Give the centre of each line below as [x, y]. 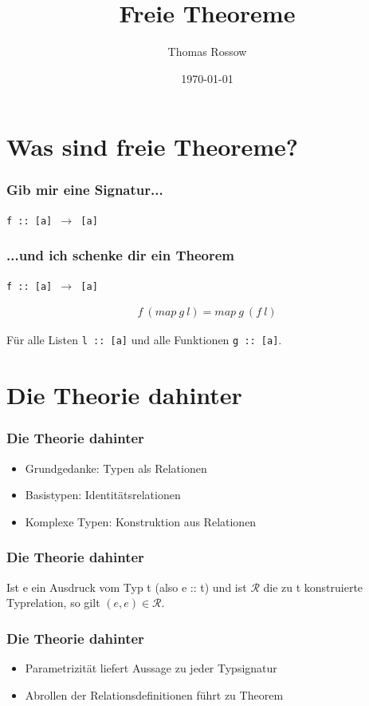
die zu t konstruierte [313, 587]
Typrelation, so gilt [53, 603]
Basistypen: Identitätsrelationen [103, 495]
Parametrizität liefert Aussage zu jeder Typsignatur [151, 667]
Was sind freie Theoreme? [153, 147]
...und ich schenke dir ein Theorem [121, 255]
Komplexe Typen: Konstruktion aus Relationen [141, 521]
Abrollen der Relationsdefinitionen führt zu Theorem [154, 694]
